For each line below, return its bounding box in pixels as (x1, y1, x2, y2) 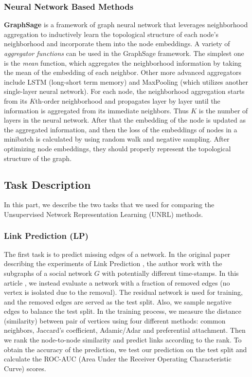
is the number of (198, 105, 248, 115)
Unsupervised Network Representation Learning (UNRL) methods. (4, 209, 203, 219)
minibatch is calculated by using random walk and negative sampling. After (4, 134, 230, 144)
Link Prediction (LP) (4, 230, 89, 242)
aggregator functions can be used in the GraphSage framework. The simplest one (4, 48, 244, 58)
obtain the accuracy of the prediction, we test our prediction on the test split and (4, 344, 247, 354)
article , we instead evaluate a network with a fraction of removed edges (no (4, 277, 230, 287)
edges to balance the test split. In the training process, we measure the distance (4, 306, 241, 316)
